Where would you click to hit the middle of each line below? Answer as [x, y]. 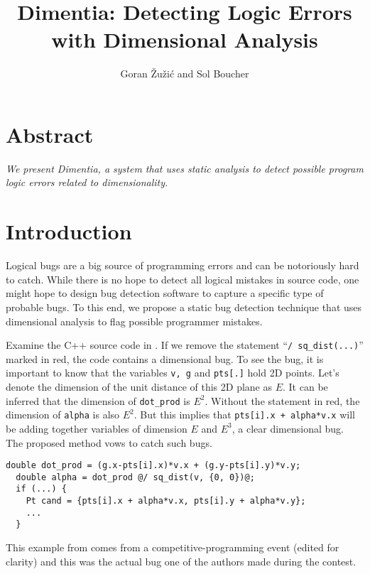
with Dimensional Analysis [185, 39]
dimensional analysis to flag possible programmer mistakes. [134, 321]
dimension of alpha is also [63, 415]
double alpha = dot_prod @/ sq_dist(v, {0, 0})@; [135, 477]
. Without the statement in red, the [282, 400]
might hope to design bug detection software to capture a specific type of [165, 293]
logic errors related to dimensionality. [87, 182]
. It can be [305, 387]
